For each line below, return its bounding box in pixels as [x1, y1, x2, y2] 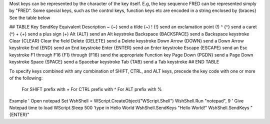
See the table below [9, 14, 50, 20]
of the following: [9, 75, 43, 81]
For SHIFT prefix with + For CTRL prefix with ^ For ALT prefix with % [21, 86, 162, 92]
